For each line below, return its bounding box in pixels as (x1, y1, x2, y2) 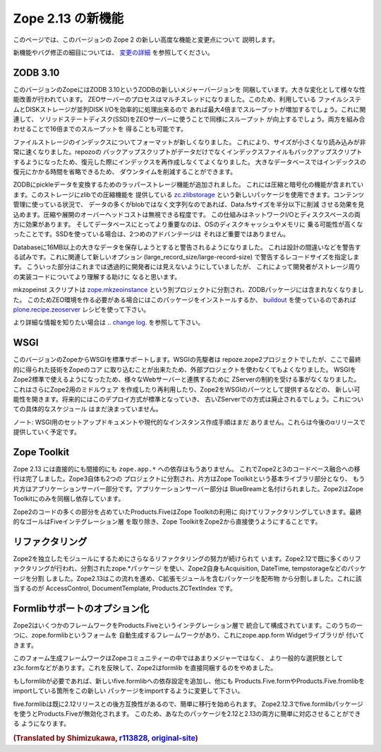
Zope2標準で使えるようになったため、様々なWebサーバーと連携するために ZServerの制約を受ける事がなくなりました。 (13, 375, 361, 384)
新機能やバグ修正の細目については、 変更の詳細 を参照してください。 (13, 48, 214, 57)
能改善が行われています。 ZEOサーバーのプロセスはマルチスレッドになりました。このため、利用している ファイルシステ (13, 95, 361, 104)
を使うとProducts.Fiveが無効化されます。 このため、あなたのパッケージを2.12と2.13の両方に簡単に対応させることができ (13, 710, 361, 718)
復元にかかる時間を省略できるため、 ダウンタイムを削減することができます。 (13, 167, 236, 176)
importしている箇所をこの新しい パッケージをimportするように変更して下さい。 (13, 686, 244, 695)
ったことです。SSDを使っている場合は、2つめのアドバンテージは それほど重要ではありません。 (13, 230, 290, 238)
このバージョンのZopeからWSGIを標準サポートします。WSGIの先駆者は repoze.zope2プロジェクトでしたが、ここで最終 (13, 356, 361, 364)
